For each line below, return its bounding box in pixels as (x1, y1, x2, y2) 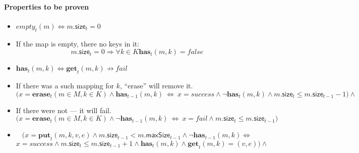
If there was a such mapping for (16, 80, 114, 90)
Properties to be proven (4, 1, 89, 12)
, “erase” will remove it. (120, 80, 193, 90)
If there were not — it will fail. (16, 105, 111, 115)
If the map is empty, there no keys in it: (16, 38, 140, 48)
